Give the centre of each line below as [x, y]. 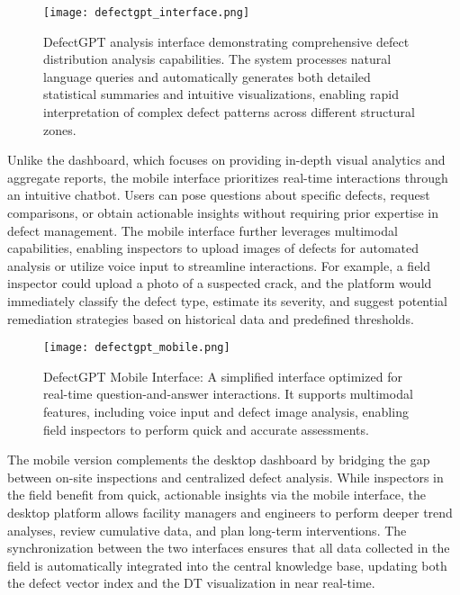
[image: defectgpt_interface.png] [147, 13]
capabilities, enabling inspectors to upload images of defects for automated [213, 248]
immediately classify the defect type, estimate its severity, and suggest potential [227, 300]
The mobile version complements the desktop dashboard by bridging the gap [219, 460]
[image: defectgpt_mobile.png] [137, 348]
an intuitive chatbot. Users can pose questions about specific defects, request [219, 195]
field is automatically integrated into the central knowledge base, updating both [227, 565]
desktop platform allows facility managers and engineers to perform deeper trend [230, 512]
